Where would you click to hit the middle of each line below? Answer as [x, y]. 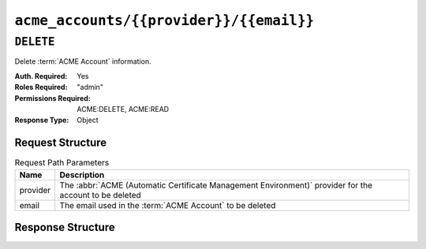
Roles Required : [41, 87]
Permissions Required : [52, 98]
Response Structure [65, 227]
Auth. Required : [41, 76]
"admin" [90, 87]
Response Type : [42, 120]
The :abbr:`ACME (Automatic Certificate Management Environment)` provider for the [216, 185]
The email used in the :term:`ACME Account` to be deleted [168, 205]
